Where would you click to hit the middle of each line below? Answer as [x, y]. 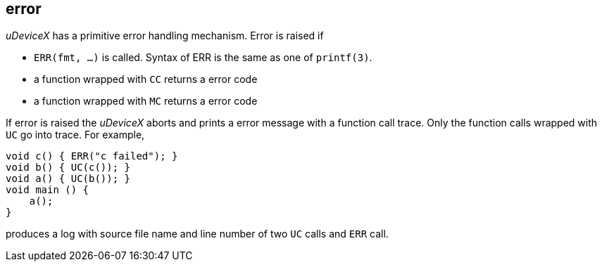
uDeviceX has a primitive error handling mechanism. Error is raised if [165, 36]
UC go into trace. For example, [75, 135]
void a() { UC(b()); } [68, 179]
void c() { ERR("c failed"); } [92, 156]
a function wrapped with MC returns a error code [146, 101]
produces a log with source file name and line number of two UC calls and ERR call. [197, 234]
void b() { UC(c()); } [68, 168]
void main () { [48, 190]
